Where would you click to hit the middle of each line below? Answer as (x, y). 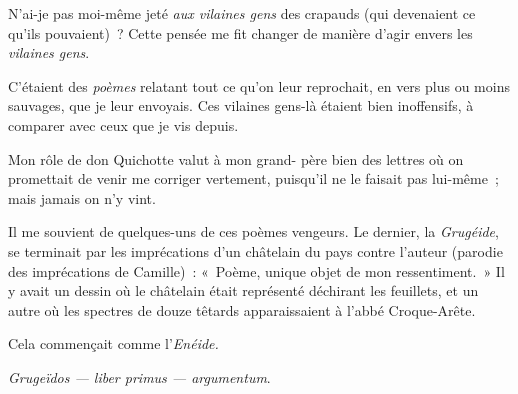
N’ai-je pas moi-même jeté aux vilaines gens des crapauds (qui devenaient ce (242, 13)
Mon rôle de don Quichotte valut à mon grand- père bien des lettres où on (236, 158)
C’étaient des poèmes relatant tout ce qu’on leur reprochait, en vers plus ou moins (259, 85)
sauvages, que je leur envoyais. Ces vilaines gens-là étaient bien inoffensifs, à (241, 105)
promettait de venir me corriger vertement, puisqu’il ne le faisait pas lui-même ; (253, 178)
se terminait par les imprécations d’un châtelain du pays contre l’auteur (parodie (255, 250)
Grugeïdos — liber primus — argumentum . (139, 376)
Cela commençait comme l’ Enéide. (113, 343)
